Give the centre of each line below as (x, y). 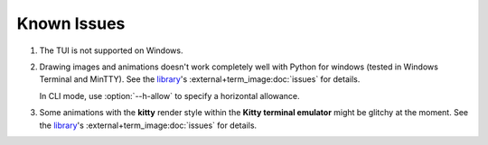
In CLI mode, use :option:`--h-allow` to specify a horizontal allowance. (169, 95)
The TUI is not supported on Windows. (111, 50)
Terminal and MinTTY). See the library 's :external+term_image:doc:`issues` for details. (200, 79)
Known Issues (71, 23)
